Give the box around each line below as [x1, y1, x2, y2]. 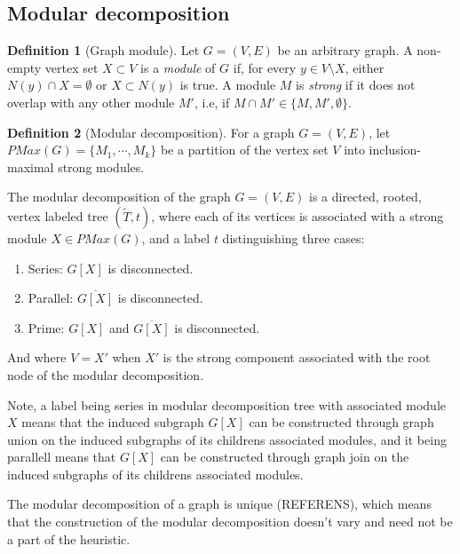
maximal [7, 157, 54, 176]
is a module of [140, 58, 216, 76]
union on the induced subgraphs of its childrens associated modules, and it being [7, 430, 447, 448]
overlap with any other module [7, 92, 175, 111]
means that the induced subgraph [21, 413, 204, 431]
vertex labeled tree [7, 206, 108, 225]
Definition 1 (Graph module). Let [7, 41, 200, 59]
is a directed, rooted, [309, 187, 422, 206]
